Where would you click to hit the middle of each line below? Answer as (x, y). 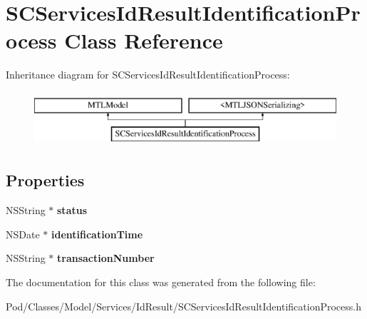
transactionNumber (106, 258)
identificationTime (97, 234)
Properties (45, 180)
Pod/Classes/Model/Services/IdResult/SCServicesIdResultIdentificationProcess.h (183, 306)
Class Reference (144, 40)
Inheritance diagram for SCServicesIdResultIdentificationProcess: (148, 75)
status (72, 210)
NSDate (23, 234)
